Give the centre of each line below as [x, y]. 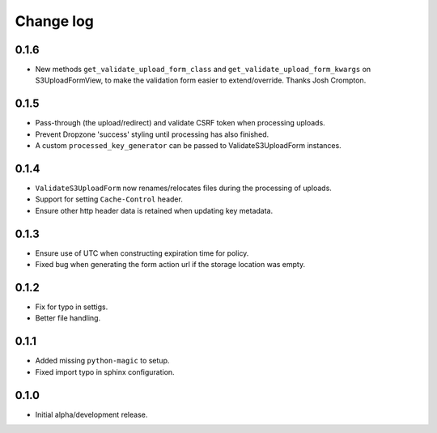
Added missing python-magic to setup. [102, 361]
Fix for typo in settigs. [72, 307]
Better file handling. [68, 318]
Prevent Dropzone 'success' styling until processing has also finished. [152, 134]
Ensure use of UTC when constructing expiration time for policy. [142, 253]
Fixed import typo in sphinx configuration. [105, 371]
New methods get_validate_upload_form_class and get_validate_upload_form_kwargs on [203, 70]
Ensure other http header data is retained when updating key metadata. [154, 210]
